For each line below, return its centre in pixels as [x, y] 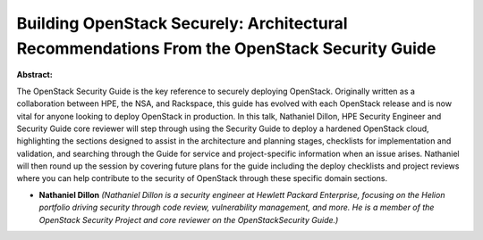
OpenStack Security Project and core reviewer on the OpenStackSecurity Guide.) [189, 219]
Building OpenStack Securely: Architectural [182, 23]
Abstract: [34, 75]
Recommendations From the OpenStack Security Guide [226, 48]
